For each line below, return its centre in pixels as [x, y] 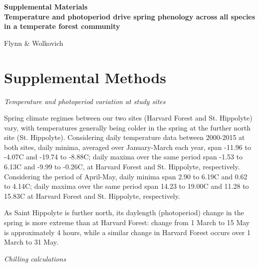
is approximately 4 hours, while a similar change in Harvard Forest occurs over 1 [127, 232]
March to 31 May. [31, 242]
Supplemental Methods [85, 77]
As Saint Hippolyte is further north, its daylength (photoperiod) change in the [124, 212]
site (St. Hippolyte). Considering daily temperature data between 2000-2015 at [125, 137]
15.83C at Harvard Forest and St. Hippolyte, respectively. [92, 196]
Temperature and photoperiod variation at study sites [85, 101]
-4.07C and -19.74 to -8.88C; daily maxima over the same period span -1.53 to [124, 157]
